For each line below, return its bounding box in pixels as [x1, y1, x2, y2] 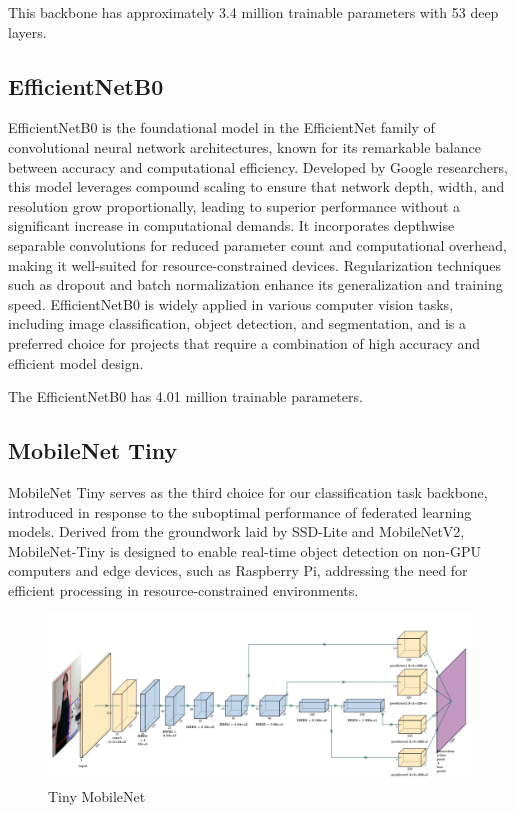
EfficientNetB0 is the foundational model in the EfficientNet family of [8, 117, 435, 138]
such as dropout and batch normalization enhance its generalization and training [8, 274, 503, 295]
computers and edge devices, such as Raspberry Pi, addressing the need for [8, 560, 468, 581]
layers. [8, 21, 47, 42]
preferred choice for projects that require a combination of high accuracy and [8, 332, 481, 353]
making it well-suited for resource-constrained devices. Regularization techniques [8, 254, 502, 275]
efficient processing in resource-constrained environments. [8, 579, 359, 600]
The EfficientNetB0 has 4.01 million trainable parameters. [8, 386, 363, 407]
